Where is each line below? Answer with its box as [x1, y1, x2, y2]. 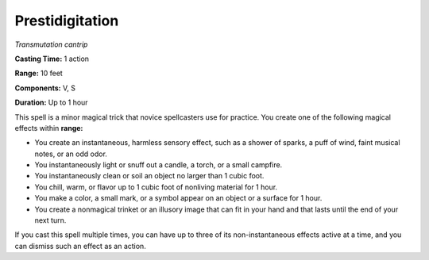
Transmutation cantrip [14, 40, 88, 49]
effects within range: [14, 123, 83, 132]
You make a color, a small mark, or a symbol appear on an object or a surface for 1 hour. [34, 193, 323, 203]
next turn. [34, 216, 67, 225]
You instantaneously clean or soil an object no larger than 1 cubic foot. [34, 171, 265, 181]
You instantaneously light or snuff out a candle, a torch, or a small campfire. [34, 160, 283, 170]
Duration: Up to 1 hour [14, 97, 88, 107]
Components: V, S [14, 83, 75, 93]
